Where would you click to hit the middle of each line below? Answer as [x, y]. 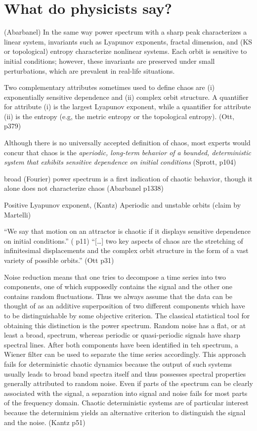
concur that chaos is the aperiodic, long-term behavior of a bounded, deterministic [128, 152]
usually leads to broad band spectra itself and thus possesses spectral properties [125, 373]
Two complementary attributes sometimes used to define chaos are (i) [109, 87]
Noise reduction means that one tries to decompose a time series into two [115, 277]
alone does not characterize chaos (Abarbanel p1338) [84, 188]
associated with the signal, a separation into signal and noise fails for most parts [126, 393]
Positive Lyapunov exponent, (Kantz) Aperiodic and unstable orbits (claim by [123, 205]
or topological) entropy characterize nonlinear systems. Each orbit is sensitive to [126, 51]
